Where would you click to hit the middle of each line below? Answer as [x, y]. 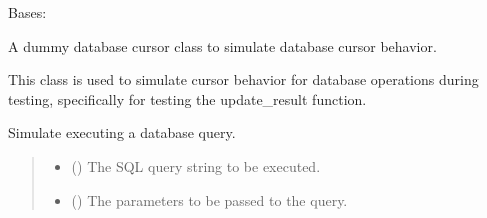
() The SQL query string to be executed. [196, 165]
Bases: [27, 12]
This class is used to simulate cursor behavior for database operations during [243, 79]
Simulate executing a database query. [122, 132]
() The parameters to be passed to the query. [209, 199]
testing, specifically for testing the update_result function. [187, 98]
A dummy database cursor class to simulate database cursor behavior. [222, 45]
